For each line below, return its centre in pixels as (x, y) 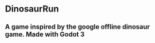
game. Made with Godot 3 (45, 34)
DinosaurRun (32, 9)
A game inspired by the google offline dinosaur (77, 27)
